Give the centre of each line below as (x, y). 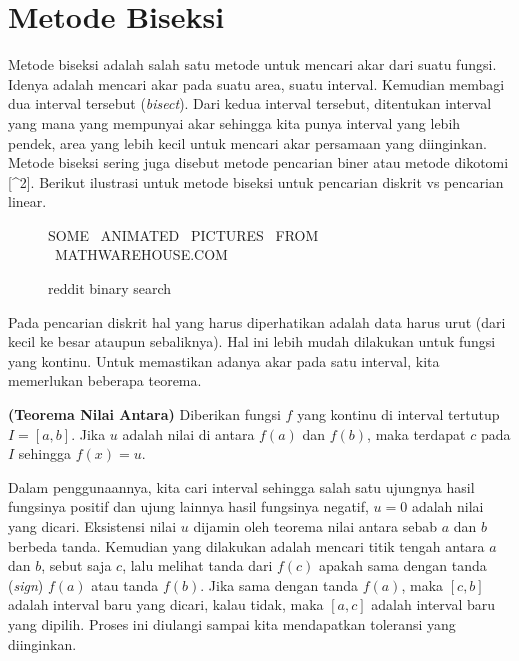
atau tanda (125, 584)
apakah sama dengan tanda (403, 565)
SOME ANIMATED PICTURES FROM (183, 234)
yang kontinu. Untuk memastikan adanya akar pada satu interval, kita (224, 360)
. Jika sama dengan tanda (279, 584)
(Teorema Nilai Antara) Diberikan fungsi (144, 414)
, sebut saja (76, 565)
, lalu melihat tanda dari (197, 565)
